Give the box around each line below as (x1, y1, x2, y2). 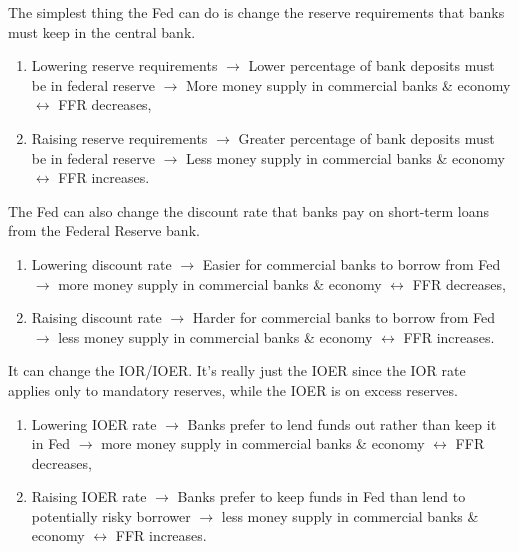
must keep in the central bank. (8, 21, 196, 42)
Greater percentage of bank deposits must (238, 127, 495, 148)
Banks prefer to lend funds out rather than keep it (187, 413, 497, 434)
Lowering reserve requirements (31, 55, 218, 76)
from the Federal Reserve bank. (8, 220, 200, 241)
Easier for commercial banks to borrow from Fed (202, 253, 501, 274)
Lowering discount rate (31, 253, 172, 274)
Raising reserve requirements (31, 127, 208, 148)
